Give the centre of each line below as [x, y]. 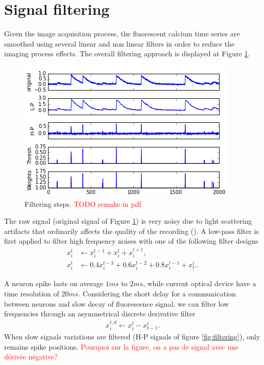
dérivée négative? [31, 357]
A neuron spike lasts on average [54, 283]
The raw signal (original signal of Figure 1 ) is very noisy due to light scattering [128, 221]
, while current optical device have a [200, 283]
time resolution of [32, 293]
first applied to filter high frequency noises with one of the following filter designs [131, 241]
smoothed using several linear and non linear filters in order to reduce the [119, 43]
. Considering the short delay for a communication [157, 293]
